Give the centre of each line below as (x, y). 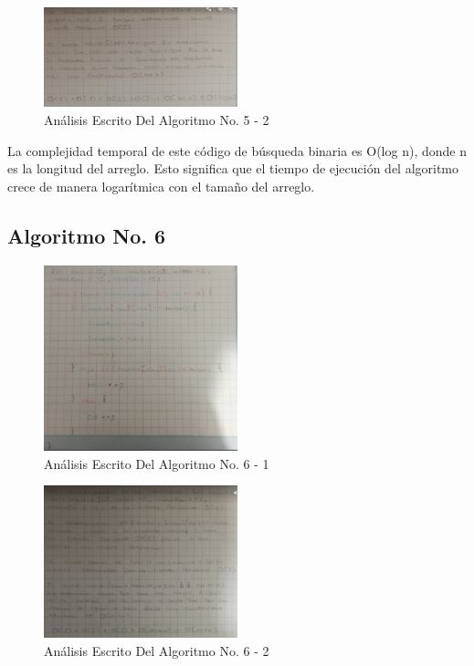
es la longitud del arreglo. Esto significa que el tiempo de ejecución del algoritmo (233, 168)
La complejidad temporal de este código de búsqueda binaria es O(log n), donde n (237, 150)
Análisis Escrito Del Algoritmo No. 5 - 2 (157, 120)
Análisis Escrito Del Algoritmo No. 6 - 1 (157, 463)
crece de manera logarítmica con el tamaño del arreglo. (161, 186)
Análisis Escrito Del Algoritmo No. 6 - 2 (157, 651)
